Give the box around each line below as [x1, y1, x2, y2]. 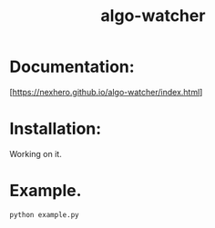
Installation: [9, 119, 102, 139]
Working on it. [9, 148, 62, 159]
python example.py [9, 210, 79, 219]
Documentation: [9, 56, 135, 77]
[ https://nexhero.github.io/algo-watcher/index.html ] [9, 86, 203, 97]
